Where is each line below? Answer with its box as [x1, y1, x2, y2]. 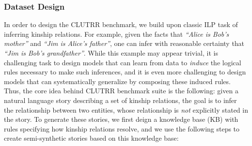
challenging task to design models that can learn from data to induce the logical [4, 57, 241, 67]
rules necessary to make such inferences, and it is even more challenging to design [4, 67, 246, 77]
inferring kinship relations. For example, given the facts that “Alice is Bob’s [4, 29, 229, 39]
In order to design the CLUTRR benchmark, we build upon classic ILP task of [4, 19, 238, 29]
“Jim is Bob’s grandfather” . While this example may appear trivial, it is [4, 48, 218, 58]
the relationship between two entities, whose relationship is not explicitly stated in [4, 104, 248, 115]
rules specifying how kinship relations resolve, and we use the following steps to [4, 123, 240, 133]
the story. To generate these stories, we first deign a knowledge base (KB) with [4, 114, 238, 124]
